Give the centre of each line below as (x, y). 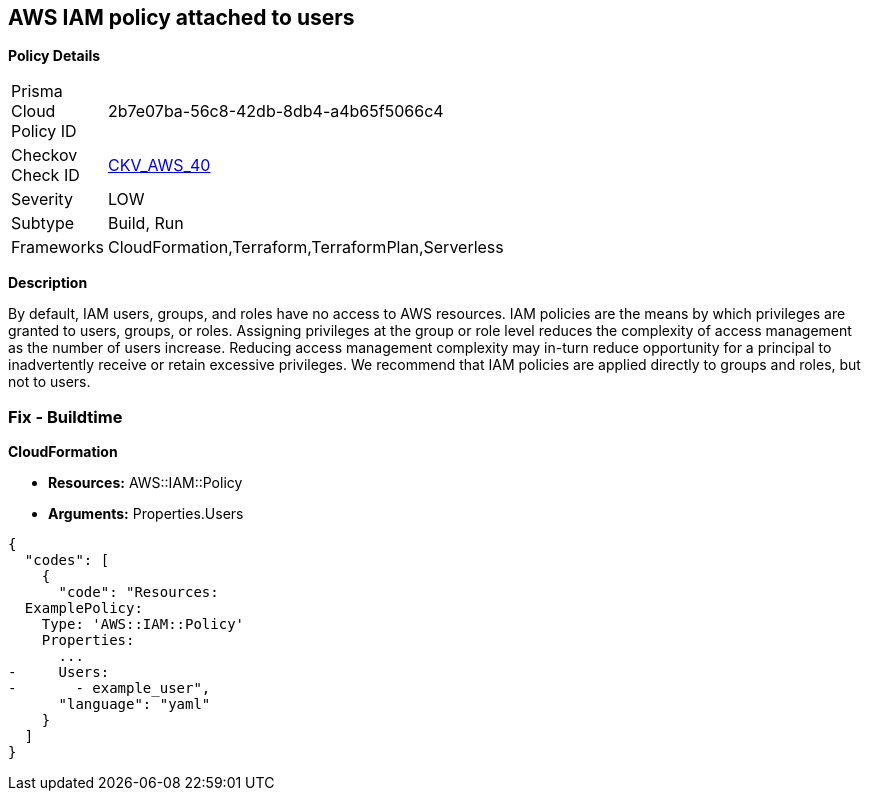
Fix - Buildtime (65, 416)
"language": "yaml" (134, 704)
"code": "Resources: (138, 592)
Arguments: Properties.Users (146, 514)
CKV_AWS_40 (159, 165)
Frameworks (57, 247)
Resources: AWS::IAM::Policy (145, 483)
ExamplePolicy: (83, 608)
